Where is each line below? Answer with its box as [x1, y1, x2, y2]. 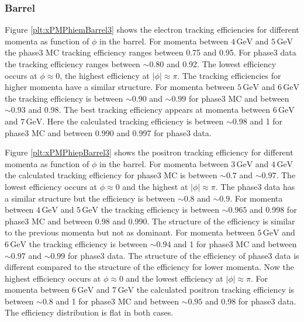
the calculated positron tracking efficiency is [136, 283, 295, 296]
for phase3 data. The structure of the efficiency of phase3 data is [68, 249, 299, 261]
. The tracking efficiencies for [177, 69, 281, 81]
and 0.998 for [250, 203, 297, 216]
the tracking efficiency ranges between [5, 58, 140, 70]
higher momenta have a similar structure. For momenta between [5, 81, 235, 93]
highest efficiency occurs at [5, 272, 101, 284]
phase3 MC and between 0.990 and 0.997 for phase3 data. [5, 126, 212, 139]
